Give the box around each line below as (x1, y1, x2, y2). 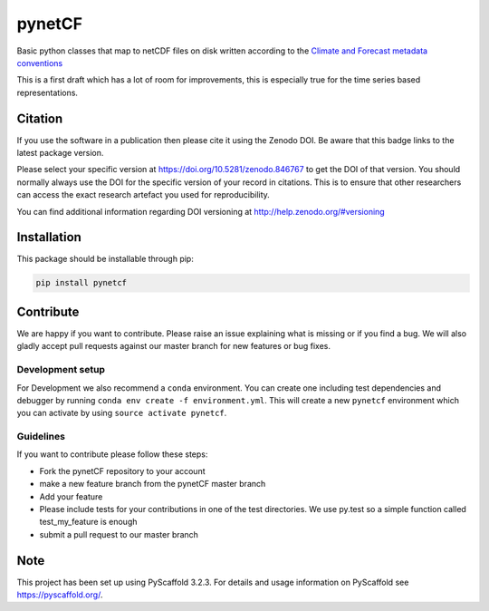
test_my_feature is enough (39, 517, 138, 528)
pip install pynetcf (35, 277, 127, 288)
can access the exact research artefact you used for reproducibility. (16, 189, 271, 200)
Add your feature (39, 490, 103, 502)
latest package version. (16, 148, 104, 159)
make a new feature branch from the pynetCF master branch (39, 479, 266, 490)
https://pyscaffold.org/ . (16, 589, 103, 600)
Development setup (16, 364, 106, 376)
